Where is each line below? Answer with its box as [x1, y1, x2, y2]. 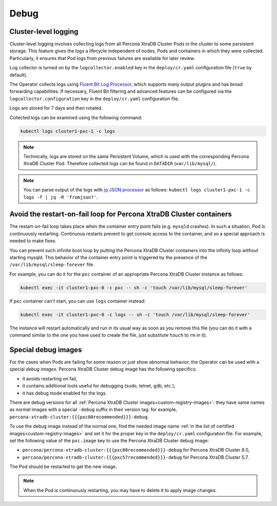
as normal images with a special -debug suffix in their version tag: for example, [9, 406, 177, 413]
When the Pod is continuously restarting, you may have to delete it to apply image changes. [23, 487, 217, 493]
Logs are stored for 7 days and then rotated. [9, 105, 103, 111]
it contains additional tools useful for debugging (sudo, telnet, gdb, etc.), [22, 383, 175, 389]
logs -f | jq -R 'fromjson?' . [23, 194, 98, 200]
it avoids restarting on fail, [22, 375, 77, 382]
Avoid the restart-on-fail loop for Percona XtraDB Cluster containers [9, 210, 232, 219]
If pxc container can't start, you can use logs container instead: [9, 298, 146, 304]
